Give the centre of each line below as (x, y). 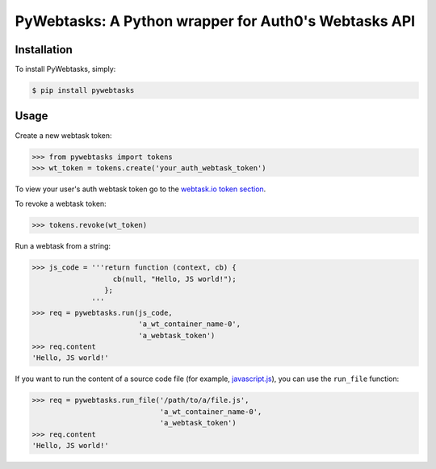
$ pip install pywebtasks (83, 90)
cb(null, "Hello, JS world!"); (175, 279)
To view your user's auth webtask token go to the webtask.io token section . (140, 189)
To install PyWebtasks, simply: (65, 69)
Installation (44, 50)
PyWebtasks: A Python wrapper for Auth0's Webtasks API (215, 21)
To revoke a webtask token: (61, 204)
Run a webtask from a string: (63, 246)
